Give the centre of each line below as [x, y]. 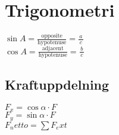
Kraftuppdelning [57, 84]
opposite [52, 36]
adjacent [53, 49]
